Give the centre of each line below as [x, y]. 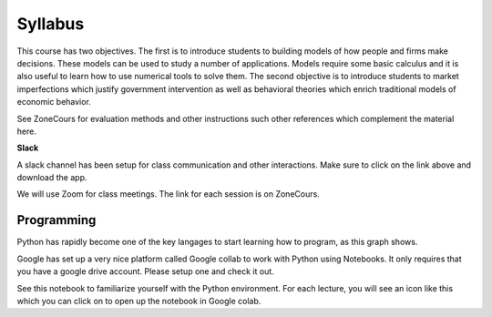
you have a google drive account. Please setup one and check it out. [146, 271]
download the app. [52, 178]
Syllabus [51, 24]
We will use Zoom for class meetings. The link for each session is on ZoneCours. [169, 194]
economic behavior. [54, 102]
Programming [56, 220]
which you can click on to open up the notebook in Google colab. [139, 301]
